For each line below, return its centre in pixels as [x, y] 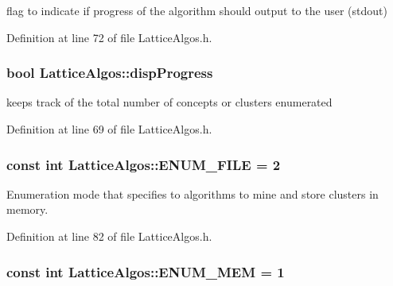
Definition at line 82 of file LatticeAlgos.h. [109, 236]
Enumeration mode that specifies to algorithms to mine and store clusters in [193, 193]
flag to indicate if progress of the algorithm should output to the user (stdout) [197, 10]
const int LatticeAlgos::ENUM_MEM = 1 [146, 271]
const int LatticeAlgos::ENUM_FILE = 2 [144, 164]
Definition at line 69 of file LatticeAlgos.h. [109, 129]
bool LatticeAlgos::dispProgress [110, 73]
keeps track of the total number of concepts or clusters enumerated [169, 102]
